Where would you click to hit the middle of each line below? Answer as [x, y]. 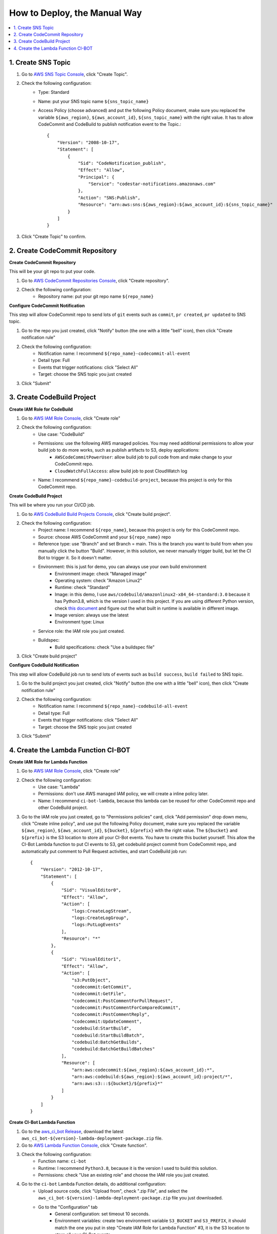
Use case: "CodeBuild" [61, 434]
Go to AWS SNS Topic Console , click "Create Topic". [75, 74]
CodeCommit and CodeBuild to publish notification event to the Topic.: [110, 124]
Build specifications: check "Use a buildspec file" [105, 647]
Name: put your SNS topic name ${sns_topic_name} [93, 101]
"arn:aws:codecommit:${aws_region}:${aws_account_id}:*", [143, 1070]
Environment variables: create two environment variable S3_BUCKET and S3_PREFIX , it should [150, 1221]
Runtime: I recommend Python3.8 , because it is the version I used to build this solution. [128, 1168]
